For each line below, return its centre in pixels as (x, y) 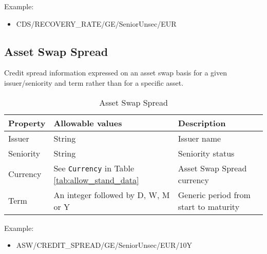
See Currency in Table (94, 168)
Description (202, 123)
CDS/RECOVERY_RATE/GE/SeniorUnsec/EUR (96, 23)
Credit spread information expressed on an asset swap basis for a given (116, 73)
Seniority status (206, 153)
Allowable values (88, 123)
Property (27, 123)
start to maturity (209, 206)
